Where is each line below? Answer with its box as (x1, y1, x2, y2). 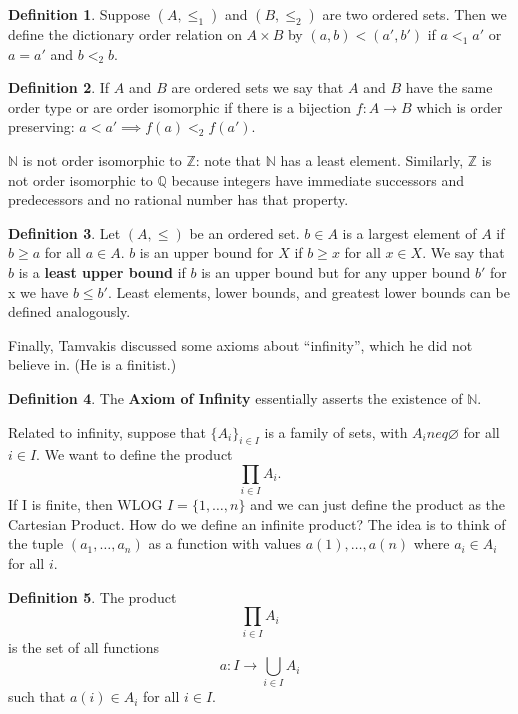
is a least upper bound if (18, 261, 186, 282)
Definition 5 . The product (8, 586, 177, 607)
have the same (405, 77, 493, 98)
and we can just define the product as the (250, 494, 506, 515)
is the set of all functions (8, 636, 160, 657)
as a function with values (148, 533, 301, 554)
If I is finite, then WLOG (8, 494, 163, 515)
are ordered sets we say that (171, 77, 344, 98)
